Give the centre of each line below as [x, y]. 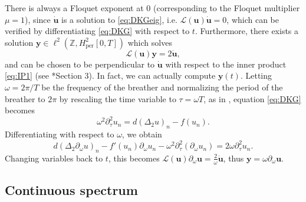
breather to [25, 98]
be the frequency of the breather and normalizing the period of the [162, 87]
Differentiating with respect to [60, 134]
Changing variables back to [54, 158]
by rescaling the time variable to [118, 98]
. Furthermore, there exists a [247, 31]
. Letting [256, 75]
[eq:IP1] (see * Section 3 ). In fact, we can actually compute [110, 75]
